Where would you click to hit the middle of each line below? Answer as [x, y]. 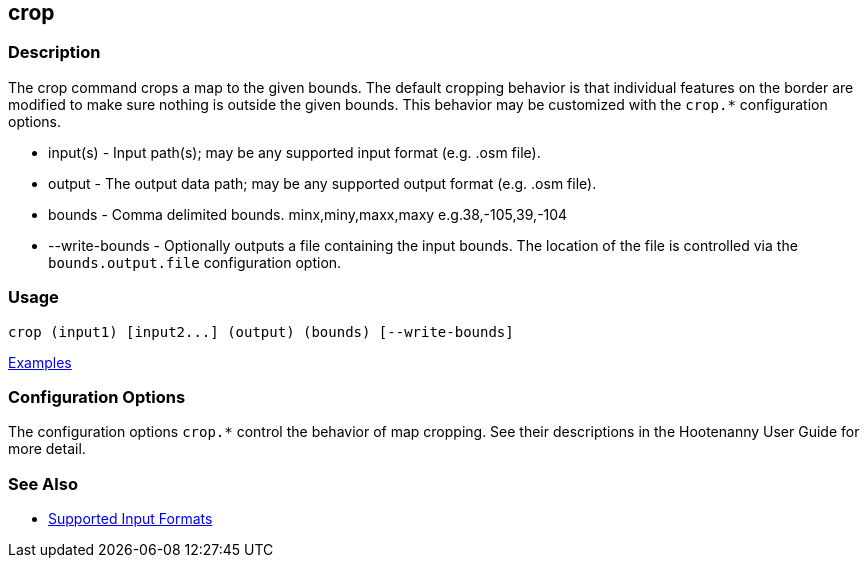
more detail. [47, 449]
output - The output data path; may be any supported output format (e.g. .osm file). [322, 183]
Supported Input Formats [130, 519]
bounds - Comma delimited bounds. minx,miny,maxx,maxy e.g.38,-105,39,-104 [308, 214]
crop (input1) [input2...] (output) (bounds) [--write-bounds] [261, 331]
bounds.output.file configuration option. [195, 262]
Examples [40, 362]
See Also [43, 483]
